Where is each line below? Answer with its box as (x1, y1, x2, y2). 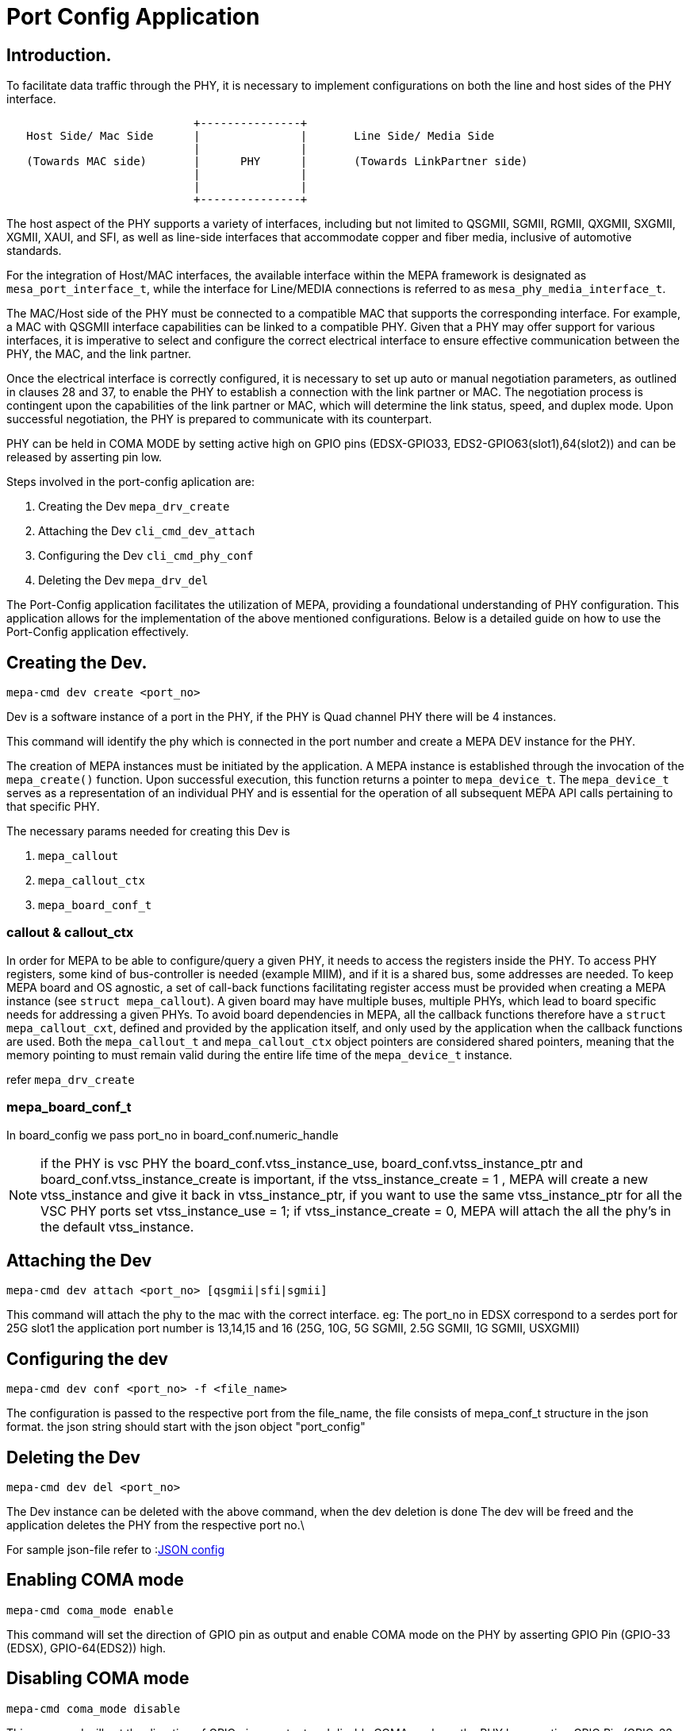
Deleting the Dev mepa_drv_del (38, 573, 209, 588)
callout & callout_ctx (6, 924, 134, 941)
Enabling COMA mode (6, 1570, 184, 1590)
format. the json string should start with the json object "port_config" (6, 1420, 366, 1434)
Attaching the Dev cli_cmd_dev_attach (38, 524, 255, 538)
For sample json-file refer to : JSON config (6, 1543, 224, 1557)
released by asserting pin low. (6, 450, 163, 465)
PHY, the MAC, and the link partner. (6, 347, 192, 361)
